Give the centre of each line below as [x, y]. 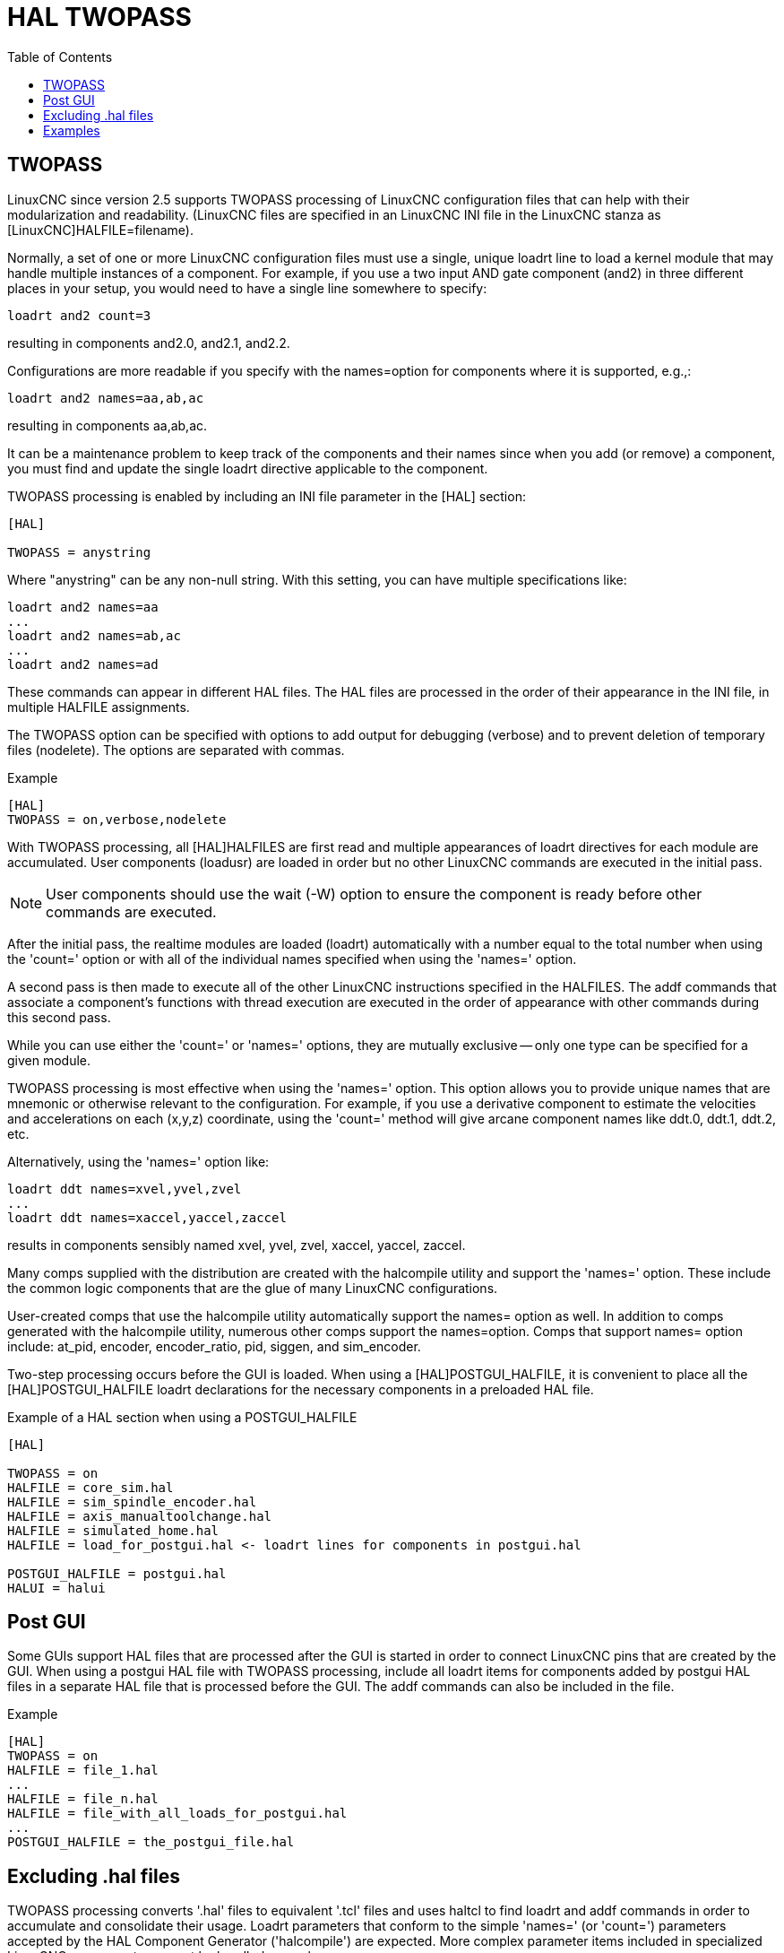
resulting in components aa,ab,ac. [108, 425]
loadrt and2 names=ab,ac [94, 635]
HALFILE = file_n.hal [83, 1799]
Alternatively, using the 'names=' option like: [138, 1161]
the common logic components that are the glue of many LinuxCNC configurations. [253, 1288]
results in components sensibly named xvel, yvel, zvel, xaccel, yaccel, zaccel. [237, 1245]
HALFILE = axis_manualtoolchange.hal [140, 1516]
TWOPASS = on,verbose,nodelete [117, 819]
